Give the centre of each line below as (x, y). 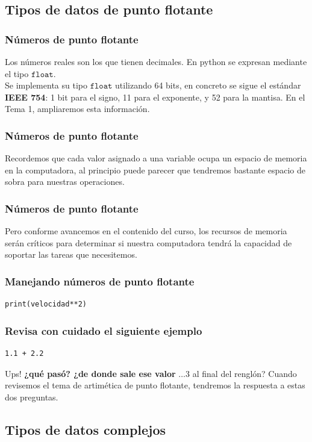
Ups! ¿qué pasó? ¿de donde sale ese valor (90, 373)
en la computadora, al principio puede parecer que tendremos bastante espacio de (155, 170)
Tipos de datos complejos (86, 429)
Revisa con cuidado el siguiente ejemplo (104, 330)
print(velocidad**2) (46, 304)
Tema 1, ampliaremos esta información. (77, 109)
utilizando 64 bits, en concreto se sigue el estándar (208, 85)
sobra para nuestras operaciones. (65, 182)
